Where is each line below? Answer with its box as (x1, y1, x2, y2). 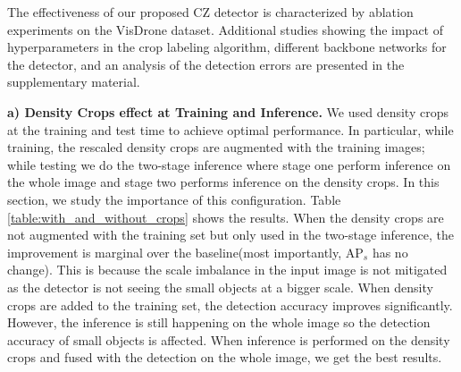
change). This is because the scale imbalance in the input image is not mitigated (7, 260, 448, 279)
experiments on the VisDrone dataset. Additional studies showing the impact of (7, 20, 444, 38)
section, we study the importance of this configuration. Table (7, 190, 341, 208)
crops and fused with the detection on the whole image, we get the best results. (7, 348, 442, 367)
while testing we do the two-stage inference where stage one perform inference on (7, 155, 451, 173)
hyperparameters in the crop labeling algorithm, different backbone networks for (7, 38, 447, 56)
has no (372, 242, 408, 261)
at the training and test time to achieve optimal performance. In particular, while (7, 120, 454, 139)
